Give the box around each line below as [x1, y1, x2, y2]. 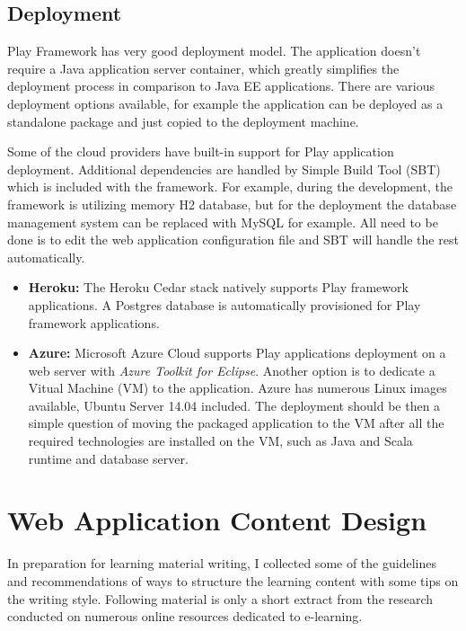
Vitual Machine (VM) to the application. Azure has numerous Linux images [28, 378, 447, 397]
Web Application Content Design [7, 502, 427, 538]
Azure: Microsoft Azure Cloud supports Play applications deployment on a [28, 343, 446, 362]
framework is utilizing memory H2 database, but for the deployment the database [7, 194, 457, 213]
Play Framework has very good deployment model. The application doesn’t [7, 41, 421, 60]
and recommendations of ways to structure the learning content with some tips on [7, 571, 459, 590]
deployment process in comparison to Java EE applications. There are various [7, 76, 435, 95]
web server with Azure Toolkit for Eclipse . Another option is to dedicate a [28, 360, 435, 379]
